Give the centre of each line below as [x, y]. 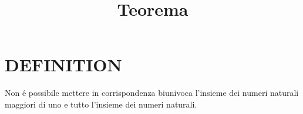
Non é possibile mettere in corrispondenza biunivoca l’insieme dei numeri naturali [152, 93]
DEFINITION [63, 65]
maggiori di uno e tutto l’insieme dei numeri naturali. [101, 104]
